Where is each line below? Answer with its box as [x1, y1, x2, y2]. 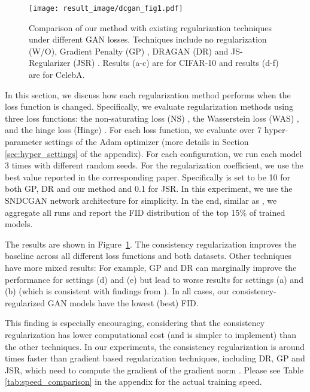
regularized [5, 296, 45, 309]
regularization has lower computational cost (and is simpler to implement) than [5, 328, 296, 340]
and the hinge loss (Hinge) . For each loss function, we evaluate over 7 [5, 123, 262, 136]
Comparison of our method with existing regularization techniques [29, 21, 272, 34]
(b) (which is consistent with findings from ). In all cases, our [5, 285, 230, 297]
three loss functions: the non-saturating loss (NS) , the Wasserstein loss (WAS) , [5, 111, 299, 124]
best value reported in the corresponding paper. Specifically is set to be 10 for [5, 170, 290, 183]
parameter [5, 135, 42, 147]
